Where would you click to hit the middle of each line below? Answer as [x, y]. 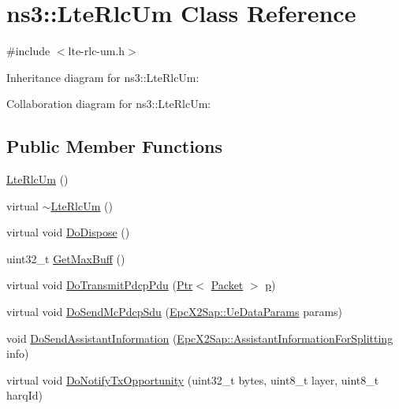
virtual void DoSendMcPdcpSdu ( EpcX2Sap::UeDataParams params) [175, 312]
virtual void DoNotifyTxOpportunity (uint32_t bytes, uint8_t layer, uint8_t [193, 379]
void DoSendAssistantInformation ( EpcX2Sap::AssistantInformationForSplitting [200, 338]
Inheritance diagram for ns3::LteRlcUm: [103, 77]
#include [28, 51]
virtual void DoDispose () [68, 232]
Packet [227, 285]
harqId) [24, 395]
